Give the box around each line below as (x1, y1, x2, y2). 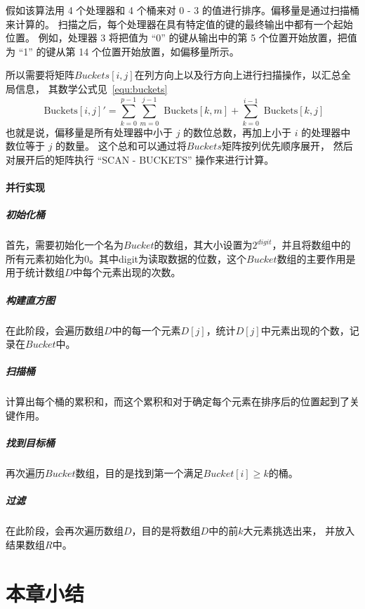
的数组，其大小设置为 (154, 237, 253, 252)
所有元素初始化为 (6, 251, 84, 266)
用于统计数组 (6, 265, 65, 280)
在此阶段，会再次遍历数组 (6, 523, 124, 538)
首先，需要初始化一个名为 (6, 237, 124, 252)
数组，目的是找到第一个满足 (75, 466, 204, 480)
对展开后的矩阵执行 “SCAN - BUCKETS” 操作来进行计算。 (6, 152, 274, 166)
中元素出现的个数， (260, 322, 350, 337)
